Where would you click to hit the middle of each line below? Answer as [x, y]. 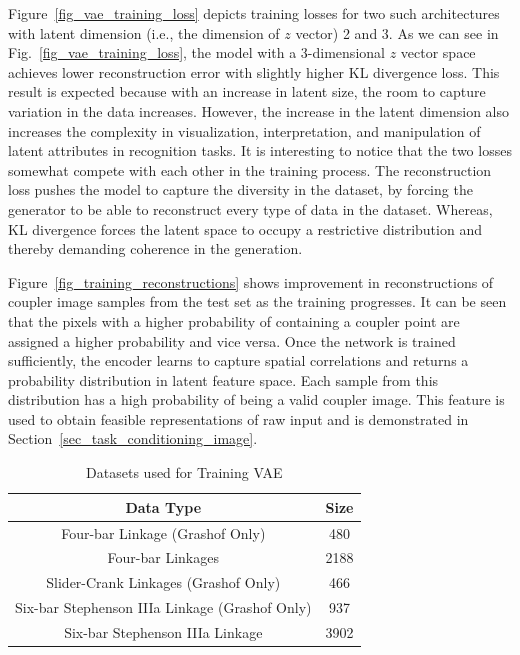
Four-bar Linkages [163, 557]
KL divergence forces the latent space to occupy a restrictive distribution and [245, 228]
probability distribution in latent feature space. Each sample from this [223, 379]
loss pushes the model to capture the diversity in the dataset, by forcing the [240, 189]
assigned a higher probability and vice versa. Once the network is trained [232, 340]
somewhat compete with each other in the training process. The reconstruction [250, 169]
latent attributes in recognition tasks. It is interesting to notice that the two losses [260, 150]
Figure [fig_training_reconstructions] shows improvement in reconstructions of [251, 281]
